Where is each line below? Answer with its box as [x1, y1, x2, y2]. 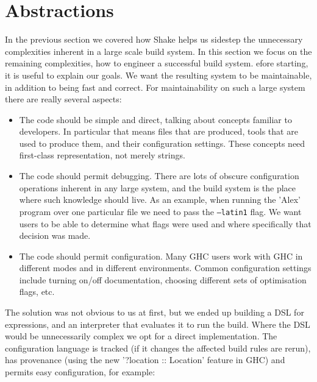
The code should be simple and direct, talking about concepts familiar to [19, 113, 292, 126]
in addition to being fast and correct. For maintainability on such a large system [5, 80, 305, 93]
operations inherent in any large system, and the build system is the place [19, 181, 296, 194]
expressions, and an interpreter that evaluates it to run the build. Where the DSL [5, 317, 310, 330]
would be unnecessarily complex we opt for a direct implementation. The [5, 330, 277, 342]
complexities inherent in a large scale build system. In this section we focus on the [5, 44, 312, 57]
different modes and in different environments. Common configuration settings [19, 261, 312, 274]
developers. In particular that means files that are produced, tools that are [19, 125, 298, 138]
